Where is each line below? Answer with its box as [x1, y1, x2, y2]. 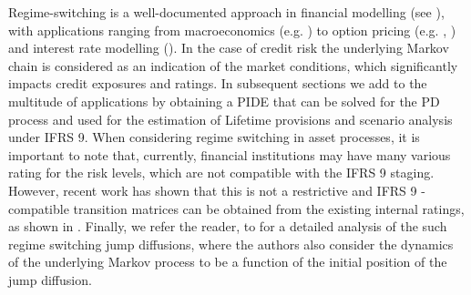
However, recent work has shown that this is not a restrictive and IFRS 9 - [8, 180, 425, 199]
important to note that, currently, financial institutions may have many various [8, 145, 451, 164]
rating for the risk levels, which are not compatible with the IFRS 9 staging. [8, 163, 435, 182]
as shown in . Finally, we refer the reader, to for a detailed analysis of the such [8, 217, 447, 236]
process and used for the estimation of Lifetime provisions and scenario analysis [8, 109, 453, 128]
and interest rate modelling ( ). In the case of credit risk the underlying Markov [8, 38, 449, 57]
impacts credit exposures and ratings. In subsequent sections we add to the [8, 74, 427, 93]
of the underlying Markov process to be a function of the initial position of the [8, 252, 447, 271]
